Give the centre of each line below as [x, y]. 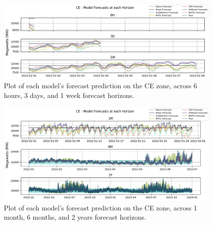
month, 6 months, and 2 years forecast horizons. [75, 217]
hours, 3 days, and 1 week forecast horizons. [69, 95]
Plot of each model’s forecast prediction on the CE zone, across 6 [100, 86]
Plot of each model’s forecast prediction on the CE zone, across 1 [100, 207]
